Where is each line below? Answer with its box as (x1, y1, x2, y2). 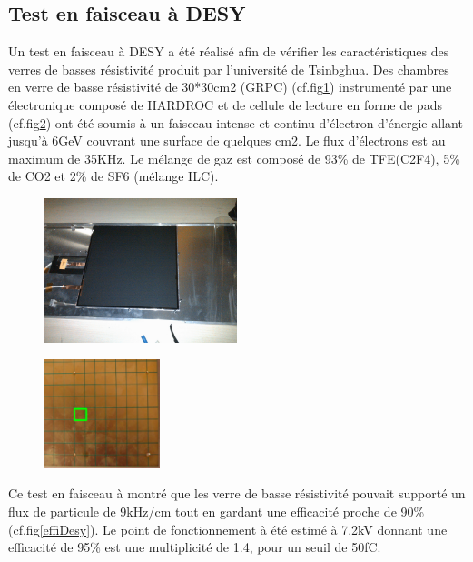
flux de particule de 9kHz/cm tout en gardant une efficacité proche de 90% (8, 501, 425, 520)
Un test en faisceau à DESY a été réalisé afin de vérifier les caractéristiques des (8, 42, 449, 61)
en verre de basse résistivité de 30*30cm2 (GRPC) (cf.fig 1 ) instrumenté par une (8, 77, 452, 96)
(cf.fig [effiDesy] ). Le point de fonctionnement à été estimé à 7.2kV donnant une (8, 519, 448, 538)
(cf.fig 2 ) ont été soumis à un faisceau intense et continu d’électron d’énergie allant (8, 113, 463, 132)
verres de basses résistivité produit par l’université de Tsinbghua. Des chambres (8, 59, 449, 78)
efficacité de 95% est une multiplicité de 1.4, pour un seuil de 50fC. (8, 537, 381, 557)
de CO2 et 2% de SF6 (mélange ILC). (8, 166, 219, 186)
